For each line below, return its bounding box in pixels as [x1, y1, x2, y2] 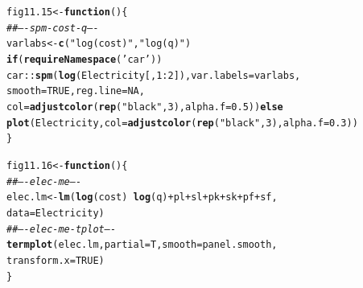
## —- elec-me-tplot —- [6, 223, 117, 235]
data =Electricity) [6, 207, 105, 219]
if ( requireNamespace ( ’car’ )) [6, 53, 163, 65]
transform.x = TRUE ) [6, 254, 105, 266]
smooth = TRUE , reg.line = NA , [6, 85, 145, 97]
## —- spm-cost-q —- [6, 22, 99, 34]
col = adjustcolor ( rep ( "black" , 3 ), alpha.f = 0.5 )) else [6, 101, 283, 113]
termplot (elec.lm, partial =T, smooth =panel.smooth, [6, 239, 278, 251]
